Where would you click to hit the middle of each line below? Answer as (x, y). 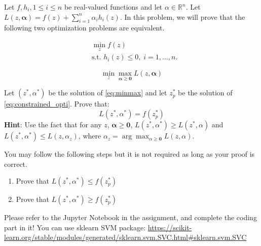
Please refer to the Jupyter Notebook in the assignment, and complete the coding (130, 217)
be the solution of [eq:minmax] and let (108, 93)
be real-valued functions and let (113, 7)
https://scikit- (170, 227)
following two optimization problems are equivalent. (84, 28)
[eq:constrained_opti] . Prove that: (57, 104)
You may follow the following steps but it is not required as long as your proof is (129, 154)
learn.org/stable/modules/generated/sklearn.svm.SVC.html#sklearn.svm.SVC (125, 237)
